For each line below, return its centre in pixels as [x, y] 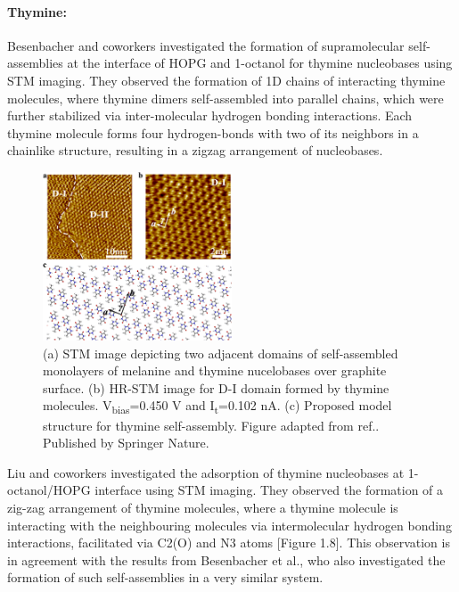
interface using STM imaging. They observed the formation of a [269, 490]
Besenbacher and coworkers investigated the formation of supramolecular [206, 45]
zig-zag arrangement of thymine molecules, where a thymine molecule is [203, 507]
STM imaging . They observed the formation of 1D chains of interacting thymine [226, 80]
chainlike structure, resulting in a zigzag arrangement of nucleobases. [195, 150]
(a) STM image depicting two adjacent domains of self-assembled [221, 353]
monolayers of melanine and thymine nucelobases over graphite [215, 370]
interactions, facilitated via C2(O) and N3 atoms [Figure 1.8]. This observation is [229, 543]
